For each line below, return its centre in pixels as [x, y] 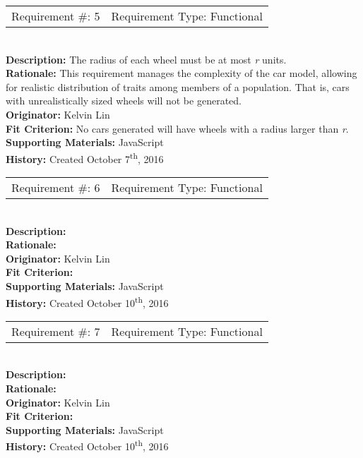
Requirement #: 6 [56, 187]
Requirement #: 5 [56, 16]
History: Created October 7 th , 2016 [85, 157]
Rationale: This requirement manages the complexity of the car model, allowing [181, 73]
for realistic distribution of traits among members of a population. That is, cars [178, 86]
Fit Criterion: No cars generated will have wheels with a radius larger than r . [177, 128]
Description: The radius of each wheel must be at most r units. [146, 59]
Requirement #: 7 [56, 331]
